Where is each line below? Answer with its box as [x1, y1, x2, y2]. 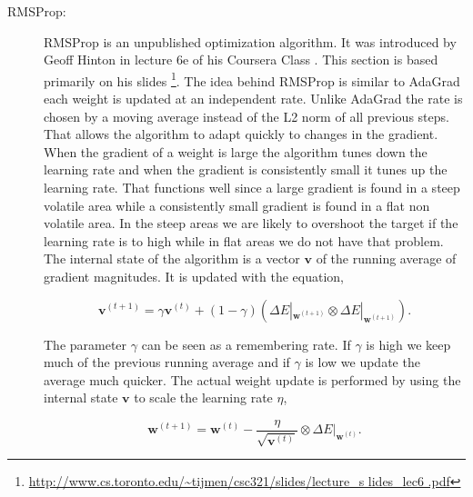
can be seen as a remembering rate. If [141, 334, 351, 353]
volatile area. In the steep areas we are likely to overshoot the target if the [44, 214, 458, 233]
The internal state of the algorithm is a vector [44, 249, 300, 268]
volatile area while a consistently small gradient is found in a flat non [44, 195, 430, 214]
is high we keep [366, 334, 451, 353]
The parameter [44, 334, 127, 353]
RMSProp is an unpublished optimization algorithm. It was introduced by [44, 32, 457, 51]
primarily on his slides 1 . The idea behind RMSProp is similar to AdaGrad [44, 68, 460, 90]
